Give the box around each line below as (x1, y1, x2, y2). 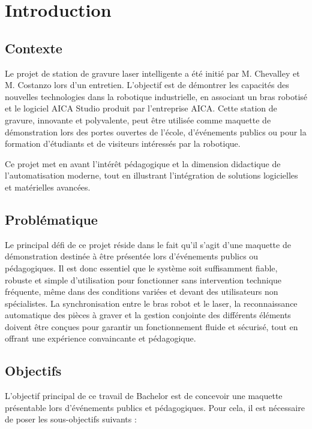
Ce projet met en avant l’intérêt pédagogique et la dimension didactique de (5, 157, 281, 170)
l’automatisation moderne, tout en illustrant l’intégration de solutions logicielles (5, 169, 298, 182)
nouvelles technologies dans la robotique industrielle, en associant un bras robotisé (5, 90, 308, 102)
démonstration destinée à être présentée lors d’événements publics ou (5, 250, 259, 262)
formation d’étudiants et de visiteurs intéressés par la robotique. (5, 137, 241, 150)
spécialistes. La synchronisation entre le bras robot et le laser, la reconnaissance (5, 297, 298, 309)
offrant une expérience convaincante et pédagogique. (5, 332, 196, 345)
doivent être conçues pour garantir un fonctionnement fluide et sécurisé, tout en (5, 320, 298, 333)
